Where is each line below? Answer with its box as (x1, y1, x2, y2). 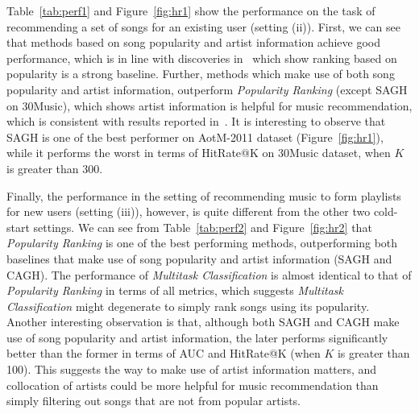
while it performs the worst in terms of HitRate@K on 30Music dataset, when (6, 144, 391, 161)
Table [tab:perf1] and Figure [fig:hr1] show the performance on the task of (6, 2, 375, 19)
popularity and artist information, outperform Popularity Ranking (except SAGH (6, 81, 408, 97)
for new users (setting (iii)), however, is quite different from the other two (6, 203, 371, 220)
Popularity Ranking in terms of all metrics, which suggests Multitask (6, 282, 343, 299)
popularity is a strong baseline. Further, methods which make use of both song (6, 65, 395, 82)
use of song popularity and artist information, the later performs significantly (6, 329, 388, 346)
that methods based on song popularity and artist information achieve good (6, 34, 381, 51)
